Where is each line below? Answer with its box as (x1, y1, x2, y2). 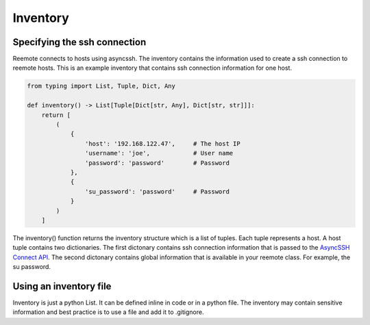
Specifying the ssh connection (12, 36, 147, 48)
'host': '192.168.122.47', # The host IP (84, 140, 241, 147)
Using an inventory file (12, 281, 112, 292)
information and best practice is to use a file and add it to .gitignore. (12, 308, 204, 316)
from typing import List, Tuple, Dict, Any (27, 82, 176, 90)
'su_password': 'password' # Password (84, 187, 230, 195)
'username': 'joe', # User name (84, 149, 234, 157)
